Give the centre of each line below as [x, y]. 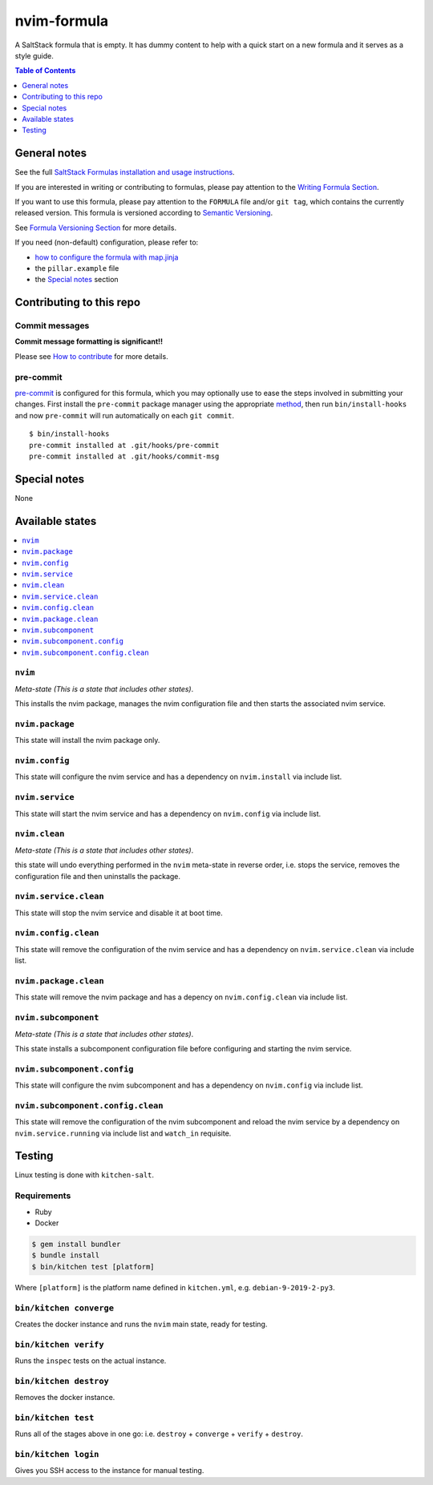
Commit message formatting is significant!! [89, 341]
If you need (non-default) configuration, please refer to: [107, 242]
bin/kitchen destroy [62, 1381]
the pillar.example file [77, 268]
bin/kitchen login [57, 1455]
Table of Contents [45, 71]
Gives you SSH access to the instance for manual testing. [109, 1471]
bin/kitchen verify [59, 1344]
